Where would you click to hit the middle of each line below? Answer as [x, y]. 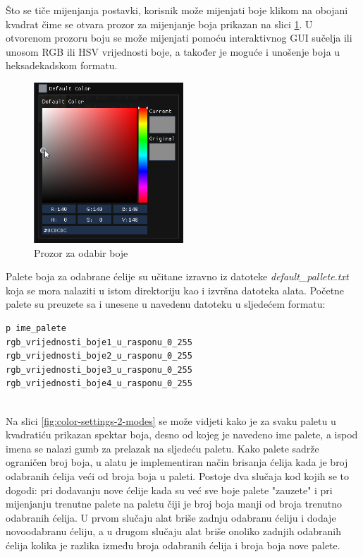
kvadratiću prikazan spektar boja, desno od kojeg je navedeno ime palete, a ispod [182, 435]
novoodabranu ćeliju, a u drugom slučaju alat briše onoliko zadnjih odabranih [174, 531]
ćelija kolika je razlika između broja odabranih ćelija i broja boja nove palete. [173, 545]
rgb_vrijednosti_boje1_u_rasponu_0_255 [99, 342]
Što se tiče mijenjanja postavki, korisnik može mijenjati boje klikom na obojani [177, 10]
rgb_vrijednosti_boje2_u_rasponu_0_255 [99, 356]
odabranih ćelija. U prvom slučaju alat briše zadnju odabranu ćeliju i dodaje [171, 517]
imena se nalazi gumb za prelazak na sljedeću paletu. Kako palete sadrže [162, 448]
